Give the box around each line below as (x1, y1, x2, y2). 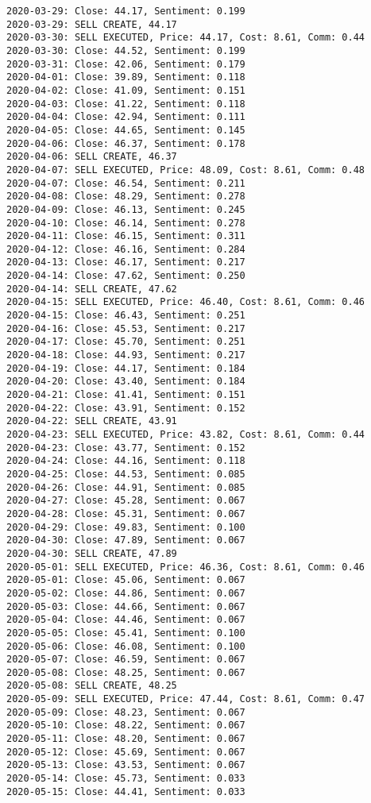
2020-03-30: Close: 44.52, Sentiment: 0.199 (6, 44, 245, 56)
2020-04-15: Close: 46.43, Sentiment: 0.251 (6, 310, 245, 322)
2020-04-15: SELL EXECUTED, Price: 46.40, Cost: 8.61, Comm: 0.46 (6, 296, 365, 308)
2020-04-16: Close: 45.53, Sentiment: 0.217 (6, 322, 245, 334)
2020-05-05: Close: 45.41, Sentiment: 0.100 (6, 627, 245, 639)
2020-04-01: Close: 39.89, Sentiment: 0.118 (6, 71, 245, 83)
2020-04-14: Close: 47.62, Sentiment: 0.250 (6, 270, 245, 282)
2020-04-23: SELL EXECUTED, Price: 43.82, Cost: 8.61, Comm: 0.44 (6, 429, 365, 440)
